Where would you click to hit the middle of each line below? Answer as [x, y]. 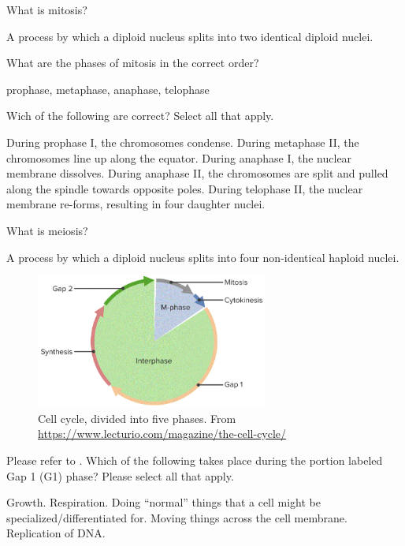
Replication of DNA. [56, 533]
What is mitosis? [47, 9]
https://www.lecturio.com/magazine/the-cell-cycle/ [162, 434]
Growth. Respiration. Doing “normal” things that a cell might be [163, 502]
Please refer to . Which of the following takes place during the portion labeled [195, 460]
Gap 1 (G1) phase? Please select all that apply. [120, 475]
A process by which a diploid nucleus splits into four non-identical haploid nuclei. [203, 257]
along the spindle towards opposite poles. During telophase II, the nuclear [185, 188]
